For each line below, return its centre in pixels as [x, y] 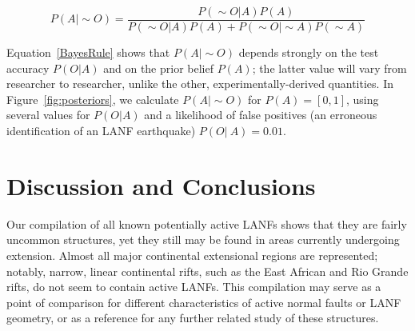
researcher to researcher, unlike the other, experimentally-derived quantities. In [200, 84]
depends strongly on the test [309, 52]
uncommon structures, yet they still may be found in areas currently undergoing [203, 239]
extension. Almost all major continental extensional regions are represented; [192, 255]
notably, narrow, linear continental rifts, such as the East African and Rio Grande [207, 271]
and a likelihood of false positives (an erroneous [261, 115]
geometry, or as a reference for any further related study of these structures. [193, 318]
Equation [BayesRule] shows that [88, 52]
